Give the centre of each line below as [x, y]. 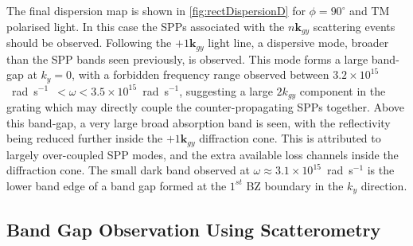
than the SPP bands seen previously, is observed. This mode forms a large [187, 59]
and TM [370, 10]
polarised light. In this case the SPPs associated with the [146, 26]
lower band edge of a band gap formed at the [117, 185]
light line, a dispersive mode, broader [298, 43]
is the [381, 170]
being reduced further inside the [85, 138]
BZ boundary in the [295, 185]
